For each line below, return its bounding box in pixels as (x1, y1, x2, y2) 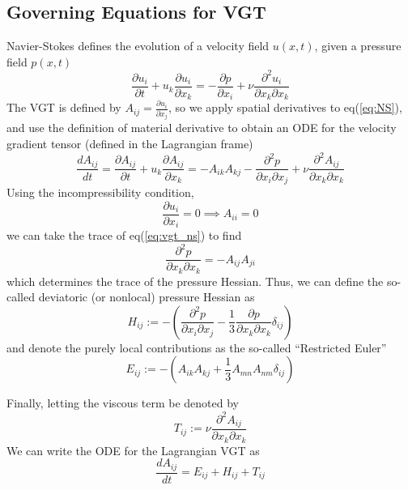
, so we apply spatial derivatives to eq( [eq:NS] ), (168, 99, 402, 116)
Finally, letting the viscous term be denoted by (6, 394, 240, 411)
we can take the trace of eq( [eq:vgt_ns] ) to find (6, 227, 242, 244)
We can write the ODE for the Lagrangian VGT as (6, 441, 260, 458)
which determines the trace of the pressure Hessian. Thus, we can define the (6, 272, 384, 289)
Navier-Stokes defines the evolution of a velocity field (6, 37, 270, 54)
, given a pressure (314, 37, 402, 54)
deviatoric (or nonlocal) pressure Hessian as (38, 288, 255, 305)
